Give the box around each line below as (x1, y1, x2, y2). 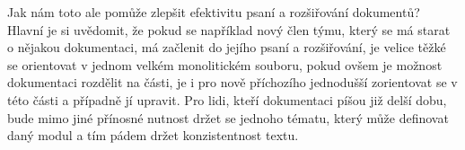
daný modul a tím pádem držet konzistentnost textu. (7, 126, 299, 145)
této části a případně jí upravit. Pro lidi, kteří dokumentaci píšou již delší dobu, (7, 90, 447, 109)
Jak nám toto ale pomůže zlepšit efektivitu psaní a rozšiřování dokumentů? (7, 3, 420, 21)
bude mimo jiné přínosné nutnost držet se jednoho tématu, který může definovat (7, 108, 449, 127)
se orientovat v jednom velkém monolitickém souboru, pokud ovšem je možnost (7, 55, 443, 74)
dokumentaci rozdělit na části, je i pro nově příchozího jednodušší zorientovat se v (7, 73, 458, 92)
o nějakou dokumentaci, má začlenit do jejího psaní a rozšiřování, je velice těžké (7, 38, 446, 57)
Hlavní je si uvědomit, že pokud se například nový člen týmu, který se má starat (7, 20, 451, 39)
